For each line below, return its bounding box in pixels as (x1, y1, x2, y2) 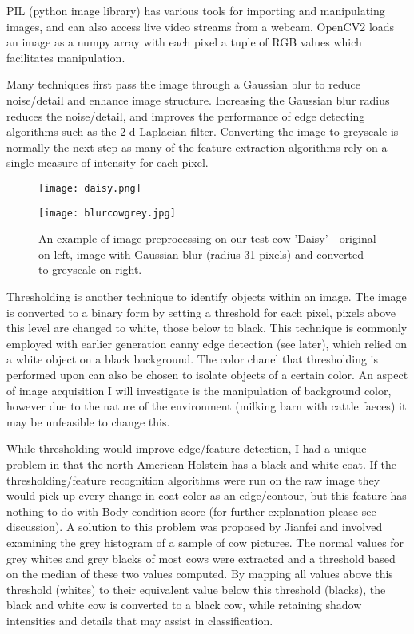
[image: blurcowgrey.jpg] (38, 207, 176, 219)
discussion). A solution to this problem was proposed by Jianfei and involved (6, 518, 383, 535)
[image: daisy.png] (38, 182, 141, 194)
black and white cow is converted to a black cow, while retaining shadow (6, 596, 362, 613)
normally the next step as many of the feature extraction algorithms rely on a (6, 138, 388, 155)
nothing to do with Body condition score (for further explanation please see (6, 502, 376, 519)
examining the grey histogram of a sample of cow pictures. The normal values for (6, 533, 404, 550)
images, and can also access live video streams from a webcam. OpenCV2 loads (6, 18, 395, 34)
